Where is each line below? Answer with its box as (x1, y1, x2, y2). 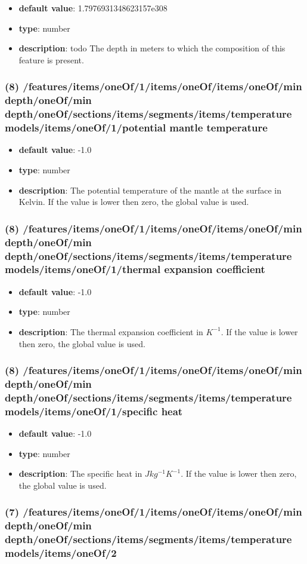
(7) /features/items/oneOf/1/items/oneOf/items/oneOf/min (5, 504, 302, 519)
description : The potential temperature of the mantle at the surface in (18, 183, 282, 196)
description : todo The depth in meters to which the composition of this (18, 42, 286, 54)
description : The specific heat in (18, 467, 142, 480)
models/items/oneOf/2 (5, 545, 117, 560)
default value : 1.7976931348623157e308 (18, 2, 168, 14)
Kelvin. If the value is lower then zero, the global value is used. (18, 195, 249, 208)
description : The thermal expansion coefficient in (18, 325, 203, 338)
